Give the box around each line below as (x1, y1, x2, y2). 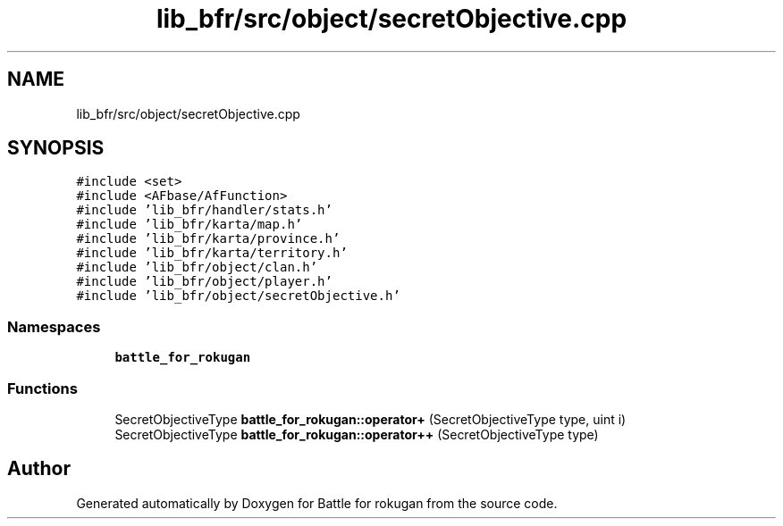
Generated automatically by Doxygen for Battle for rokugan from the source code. (76, 495, 558, 511)
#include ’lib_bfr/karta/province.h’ (76, 231, 341, 246)
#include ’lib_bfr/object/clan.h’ (76, 260, 318, 275)
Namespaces (7, 317, 101, 336)
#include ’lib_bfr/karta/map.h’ (76, 217, 303, 232)
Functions (7, 379, 78, 397)
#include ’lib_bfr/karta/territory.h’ (76, 246, 348, 261)
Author (7, 457, 71, 480)
